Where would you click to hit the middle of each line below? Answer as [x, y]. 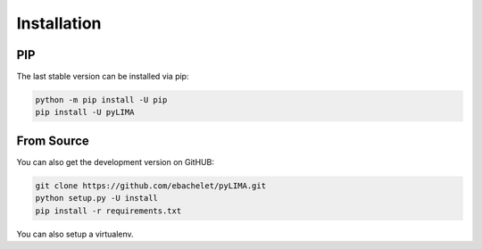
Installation [59, 23]
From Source [53, 141]
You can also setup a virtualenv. [75, 234]
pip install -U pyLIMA [85, 112]
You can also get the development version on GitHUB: [115, 162]
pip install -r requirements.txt [108, 211]
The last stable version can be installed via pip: [103, 77]
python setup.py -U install [96, 198]
